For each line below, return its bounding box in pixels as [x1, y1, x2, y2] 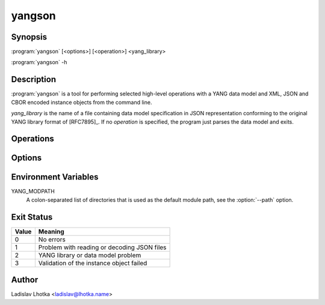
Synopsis [11, 32, 48, 42]
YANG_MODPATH [11, 188, 55, 195]
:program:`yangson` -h [11, 59, 67, 66]
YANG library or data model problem [38, 251, 141, 259]
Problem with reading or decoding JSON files [38, 243, 167, 252]
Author [11, 275, 39, 285]
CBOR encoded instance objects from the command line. [11, 98, 152, 106]
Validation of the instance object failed [38, 259, 147, 267]
